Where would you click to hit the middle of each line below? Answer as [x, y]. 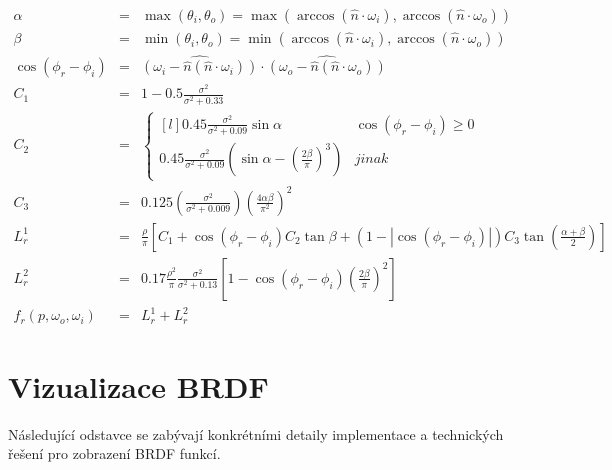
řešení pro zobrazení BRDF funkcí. [114, 453]
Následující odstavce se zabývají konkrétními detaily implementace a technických [256, 433]
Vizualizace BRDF [138, 385]
